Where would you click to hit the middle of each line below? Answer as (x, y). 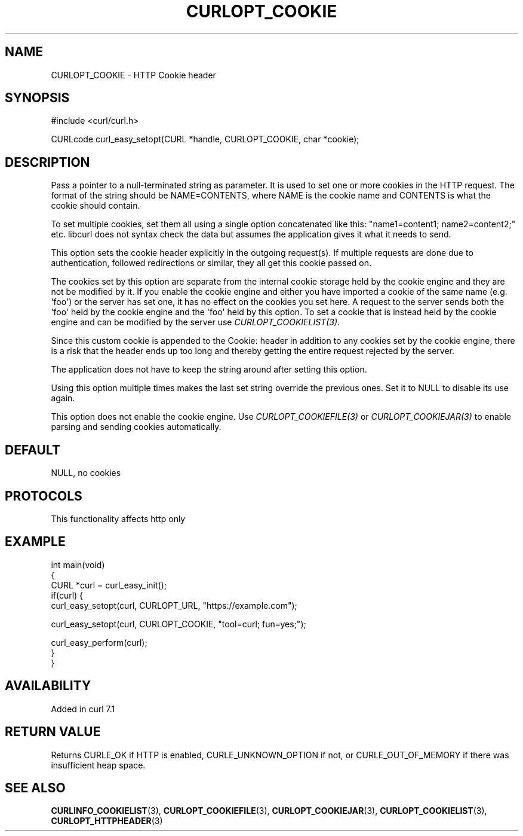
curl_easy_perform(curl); (99, 642)
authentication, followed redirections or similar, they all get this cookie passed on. (211, 263)
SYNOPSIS (37, 98)
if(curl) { (67, 595)
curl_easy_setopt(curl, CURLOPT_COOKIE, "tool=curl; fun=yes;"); (179, 624)
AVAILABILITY (48, 686)
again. (63, 398)
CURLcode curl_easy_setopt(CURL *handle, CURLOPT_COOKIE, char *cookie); (205, 139)
